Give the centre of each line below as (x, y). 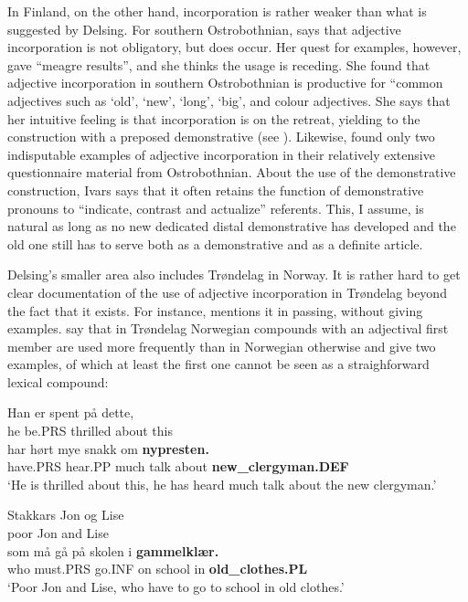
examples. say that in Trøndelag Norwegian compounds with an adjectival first (228, 328)
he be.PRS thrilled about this (90, 431)
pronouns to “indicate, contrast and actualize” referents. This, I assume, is (216, 208)
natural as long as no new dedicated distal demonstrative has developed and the (232, 226)
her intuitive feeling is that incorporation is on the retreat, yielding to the (214, 118)
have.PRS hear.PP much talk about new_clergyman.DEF (178, 466)
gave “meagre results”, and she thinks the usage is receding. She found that (219, 64)
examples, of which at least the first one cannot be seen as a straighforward (218, 364)
